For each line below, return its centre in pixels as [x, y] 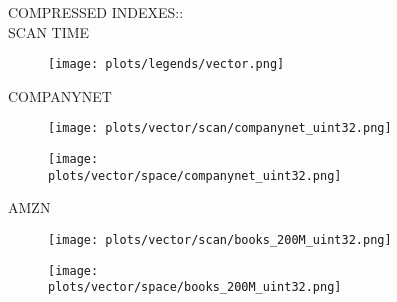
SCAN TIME [49, 31]
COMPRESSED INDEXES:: [96, 12]
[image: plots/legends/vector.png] [166, 64]
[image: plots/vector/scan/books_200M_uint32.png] [220, 240]
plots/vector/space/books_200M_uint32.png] [195, 287]
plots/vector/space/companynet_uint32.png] [195, 175]
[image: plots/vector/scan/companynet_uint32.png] [220, 128]
